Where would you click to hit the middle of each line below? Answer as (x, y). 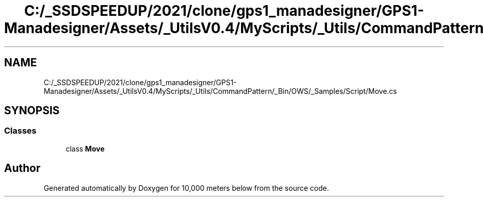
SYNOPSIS (32, 111)
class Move (85, 148)
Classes (20, 131)
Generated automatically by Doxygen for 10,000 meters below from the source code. (186, 188)
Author (22, 168)
